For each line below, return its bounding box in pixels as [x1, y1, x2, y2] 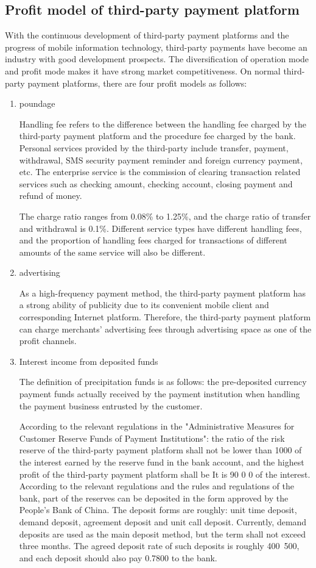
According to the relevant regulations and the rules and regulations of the [19, 480, 294, 492]
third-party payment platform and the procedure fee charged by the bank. [19, 129, 296, 142]
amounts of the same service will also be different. [19, 245, 206, 258]
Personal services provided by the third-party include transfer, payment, [19, 141, 289, 154]
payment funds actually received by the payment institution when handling [19, 387, 300, 400]
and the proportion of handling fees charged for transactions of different [19, 234, 287, 246]
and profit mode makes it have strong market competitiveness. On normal [5, 64, 281, 77]
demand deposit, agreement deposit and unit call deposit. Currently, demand [19, 515, 307, 528]
